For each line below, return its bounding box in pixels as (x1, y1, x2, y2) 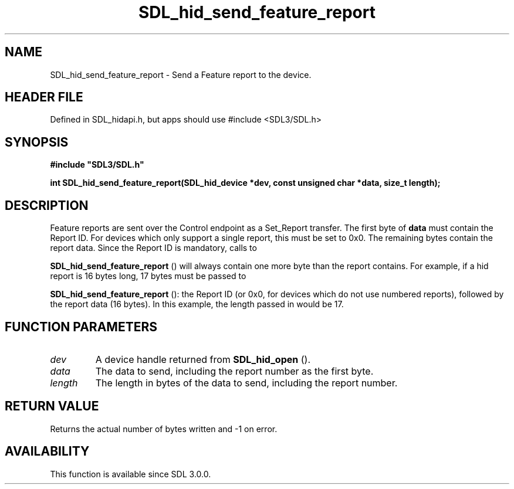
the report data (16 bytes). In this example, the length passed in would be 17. (50, 299, 344, 310)
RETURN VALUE (5, 399, 99, 414)
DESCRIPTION (5, 198, 89, 213)
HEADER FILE (5, 90, 83, 105)
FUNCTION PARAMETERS (5, 319, 157, 334)
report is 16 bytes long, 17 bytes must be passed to (50, 271, 246, 281)
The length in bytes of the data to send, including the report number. (95, 376, 398, 389)
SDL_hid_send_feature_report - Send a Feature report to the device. (50, 69, 312, 80)
